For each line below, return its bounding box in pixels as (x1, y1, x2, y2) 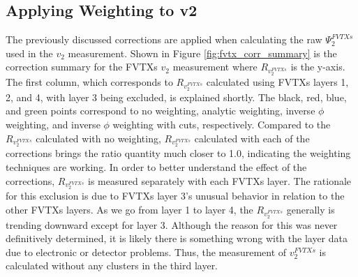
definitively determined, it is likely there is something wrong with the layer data (6, 231, 348, 246)
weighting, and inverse (6, 117, 100, 132)
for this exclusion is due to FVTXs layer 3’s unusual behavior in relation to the (6, 188, 345, 203)
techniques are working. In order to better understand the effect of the (6, 160, 307, 174)
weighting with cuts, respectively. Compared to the (112, 117, 331, 132)
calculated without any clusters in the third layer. (6, 258, 218, 273)
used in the (6, 45, 53, 60)
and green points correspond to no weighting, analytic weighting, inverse (6, 103, 315, 118)
